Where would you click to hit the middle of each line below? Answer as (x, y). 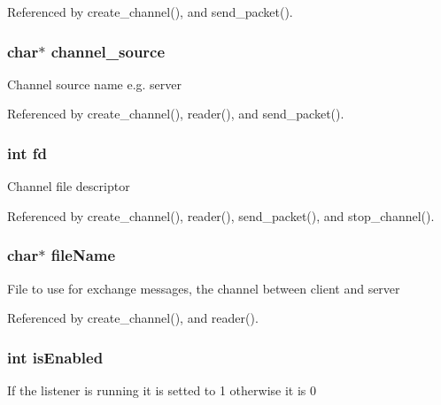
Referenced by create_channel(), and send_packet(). (150, 11)
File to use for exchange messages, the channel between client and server (204, 288)
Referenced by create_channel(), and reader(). (133, 318)
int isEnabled (55, 357)
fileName (83, 255)
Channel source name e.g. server (95, 84)
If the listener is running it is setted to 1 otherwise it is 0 (162, 390)
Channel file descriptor (69, 186)
